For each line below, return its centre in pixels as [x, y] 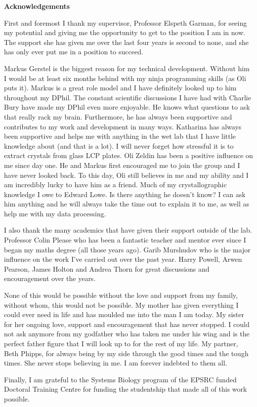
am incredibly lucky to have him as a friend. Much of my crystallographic [115, 184]
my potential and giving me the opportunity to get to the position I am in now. [125, 32]
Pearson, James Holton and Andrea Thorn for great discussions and [107, 268]
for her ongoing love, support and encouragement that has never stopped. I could [127, 324]
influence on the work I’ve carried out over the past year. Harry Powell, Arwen [123, 259]
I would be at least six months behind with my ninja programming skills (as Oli [125, 78]
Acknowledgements [37, 6]
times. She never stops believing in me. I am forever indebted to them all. [116, 363]
